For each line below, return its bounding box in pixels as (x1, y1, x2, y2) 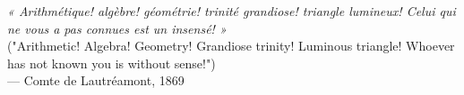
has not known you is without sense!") (7, 53, 216, 72)
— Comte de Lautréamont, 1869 (7, 71, 185, 90)
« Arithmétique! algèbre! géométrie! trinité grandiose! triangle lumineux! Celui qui (7, 2, 456, 20)
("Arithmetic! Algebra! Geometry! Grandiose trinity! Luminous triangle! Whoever (7, 36, 455, 55)
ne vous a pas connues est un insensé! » (7, 19, 227, 37)
